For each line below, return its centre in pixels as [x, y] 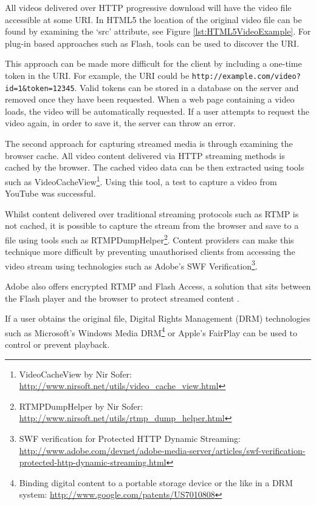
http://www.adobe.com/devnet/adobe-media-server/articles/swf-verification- [162, 450]
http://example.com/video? [246, 76]
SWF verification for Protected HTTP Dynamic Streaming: [130, 438]
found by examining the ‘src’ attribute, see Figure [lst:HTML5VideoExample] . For [158, 31]
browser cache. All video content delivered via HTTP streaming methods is [145, 155]
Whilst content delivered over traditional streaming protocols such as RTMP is [152, 213]
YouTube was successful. [50, 193]
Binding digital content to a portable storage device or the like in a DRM [156, 482]
